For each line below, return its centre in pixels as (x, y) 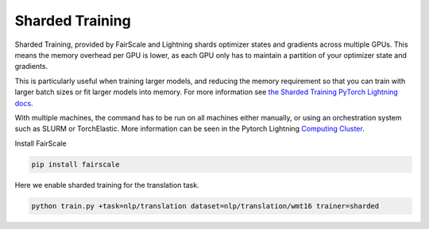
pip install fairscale (75, 164)
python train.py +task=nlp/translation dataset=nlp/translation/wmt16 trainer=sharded (205, 206)
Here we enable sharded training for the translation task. (107, 185)
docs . (24, 103)
